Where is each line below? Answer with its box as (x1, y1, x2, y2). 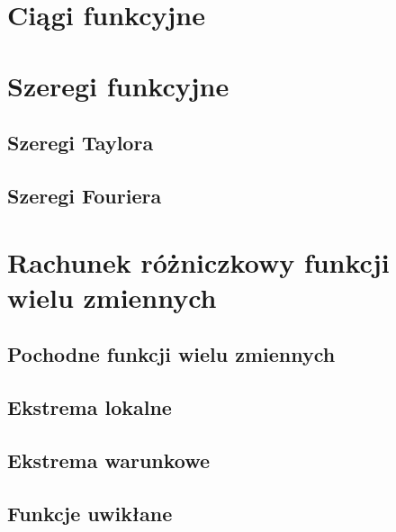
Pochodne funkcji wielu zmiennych (7, 340, 336, 368)
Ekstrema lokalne (7, 393, 172, 421)
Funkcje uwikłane (7, 499, 173, 527)
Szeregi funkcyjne (7, 67, 229, 104)
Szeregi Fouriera (7, 181, 162, 209)
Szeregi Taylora (7, 129, 154, 157)
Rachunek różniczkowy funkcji (7, 243, 390, 280)
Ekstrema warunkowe (7, 446, 211, 473)
